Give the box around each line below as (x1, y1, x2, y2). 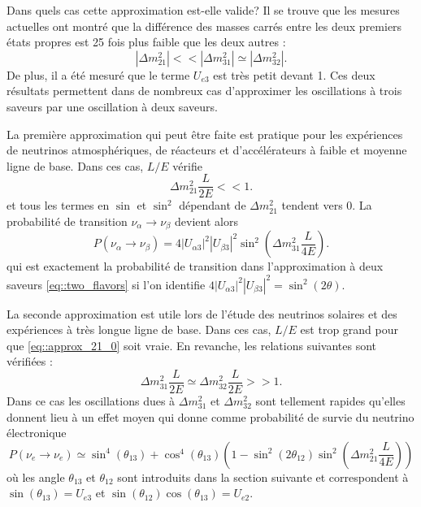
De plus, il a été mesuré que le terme (7, 66, 190, 83)
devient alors (175, 213, 238, 229)
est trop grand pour (300, 321, 399, 338)
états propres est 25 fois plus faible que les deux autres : (7, 33, 286, 50)
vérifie (172, 157, 202, 174)
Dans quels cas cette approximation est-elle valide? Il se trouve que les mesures (7, 2, 400, 18)
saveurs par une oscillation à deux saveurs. (7, 97, 218, 115)
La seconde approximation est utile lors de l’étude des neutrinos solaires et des (7, 305, 397, 322)
